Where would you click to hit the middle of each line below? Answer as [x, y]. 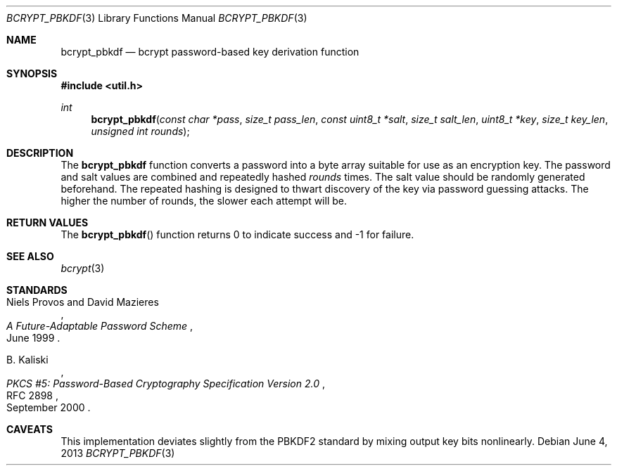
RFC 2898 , [32, 395]
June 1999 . [33, 338]
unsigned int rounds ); [140, 131]
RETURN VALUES [47, 222]
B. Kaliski [27, 360]
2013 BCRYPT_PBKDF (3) [118, 453]
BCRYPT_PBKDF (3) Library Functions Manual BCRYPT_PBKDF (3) [157, 18]
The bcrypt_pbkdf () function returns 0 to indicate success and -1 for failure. [237, 234]
